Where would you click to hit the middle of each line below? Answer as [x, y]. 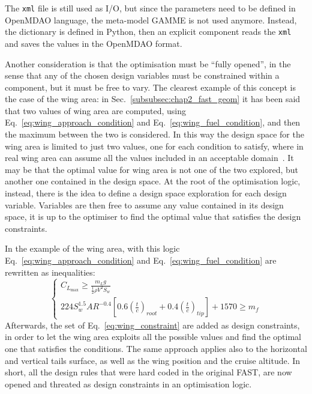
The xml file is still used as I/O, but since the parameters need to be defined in [150, 8]
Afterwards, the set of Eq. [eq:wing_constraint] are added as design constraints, [152, 325]
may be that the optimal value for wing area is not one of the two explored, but [152, 169]
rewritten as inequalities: [50, 272]
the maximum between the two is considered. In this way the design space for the [154, 134]
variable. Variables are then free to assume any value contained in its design [144, 205]
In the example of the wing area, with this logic [92, 248]
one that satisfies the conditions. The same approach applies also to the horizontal [156, 348]
